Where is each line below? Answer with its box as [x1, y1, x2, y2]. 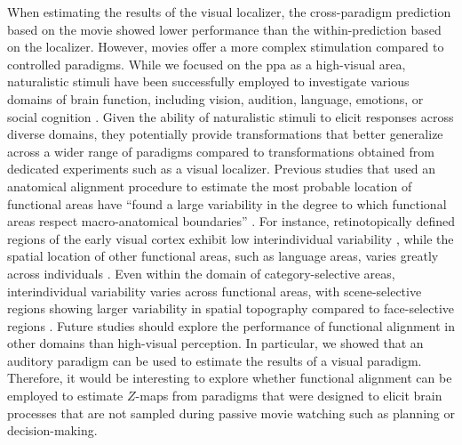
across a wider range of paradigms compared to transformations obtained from [7, 142, 434, 160]
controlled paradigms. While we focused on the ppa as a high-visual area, [7, 54, 406, 73]
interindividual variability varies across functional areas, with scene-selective [7, 281, 422, 300]
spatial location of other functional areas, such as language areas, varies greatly [7, 247, 439, 265]
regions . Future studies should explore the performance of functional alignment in [7, 316, 455, 335]
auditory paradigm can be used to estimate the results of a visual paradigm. [7, 351, 422, 369]
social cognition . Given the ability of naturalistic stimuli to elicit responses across [7, 107, 454, 125]
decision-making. [7, 421, 98, 440]
